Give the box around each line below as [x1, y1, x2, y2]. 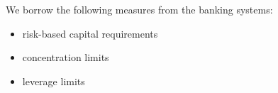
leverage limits [22, 73, 85, 88]
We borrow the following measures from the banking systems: [6, 2, 273, 16]
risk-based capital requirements [22, 26, 158, 40]
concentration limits [22, 50, 109, 65]
